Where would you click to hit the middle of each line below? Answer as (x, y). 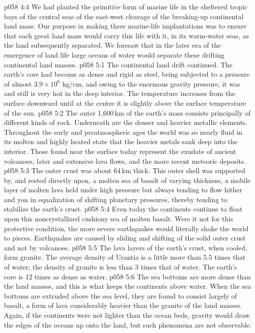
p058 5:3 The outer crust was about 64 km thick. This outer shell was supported (125, 170)
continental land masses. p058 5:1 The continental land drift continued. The (118, 64)
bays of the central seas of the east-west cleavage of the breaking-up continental (124, 16)
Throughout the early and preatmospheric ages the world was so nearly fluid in (123, 132)
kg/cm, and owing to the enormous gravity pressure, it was (151, 83)
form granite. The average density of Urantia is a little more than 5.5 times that (125, 257)
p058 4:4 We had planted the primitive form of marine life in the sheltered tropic (126, 6)
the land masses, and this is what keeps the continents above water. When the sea (128, 286)
